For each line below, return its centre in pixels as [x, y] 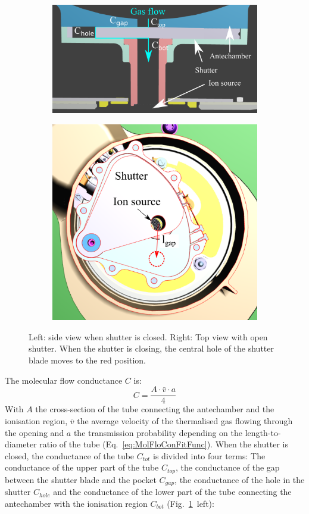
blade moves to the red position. [87, 360]
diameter [21, 444]
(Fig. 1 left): [191, 503]
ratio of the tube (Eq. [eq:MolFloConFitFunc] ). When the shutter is [164, 444]
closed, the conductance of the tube [70, 455]
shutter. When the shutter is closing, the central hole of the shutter [151, 348]
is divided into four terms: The [209, 455]
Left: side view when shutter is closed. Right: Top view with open [148, 336]
